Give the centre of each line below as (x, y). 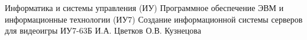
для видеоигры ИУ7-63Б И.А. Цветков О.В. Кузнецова (103, 30)
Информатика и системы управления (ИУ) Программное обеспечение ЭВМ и (144, 8)
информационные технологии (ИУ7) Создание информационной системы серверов (154, 19)
